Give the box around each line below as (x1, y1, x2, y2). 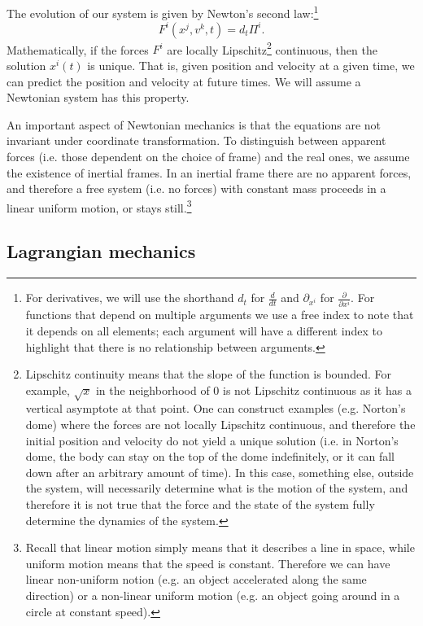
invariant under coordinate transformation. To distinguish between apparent (7, 132, 386, 149)
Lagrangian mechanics (7, 239, 196, 264)
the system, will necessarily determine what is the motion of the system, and (25, 479, 408, 497)
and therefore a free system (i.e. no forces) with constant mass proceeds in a (7, 180, 386, 197)
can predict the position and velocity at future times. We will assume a (7, 72, 361, 90)
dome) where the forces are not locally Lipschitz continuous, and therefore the (25, 416, 416, 433)
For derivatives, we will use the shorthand (25, 289, 234, 306)
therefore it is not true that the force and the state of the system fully (25, 496, 375, 513)
